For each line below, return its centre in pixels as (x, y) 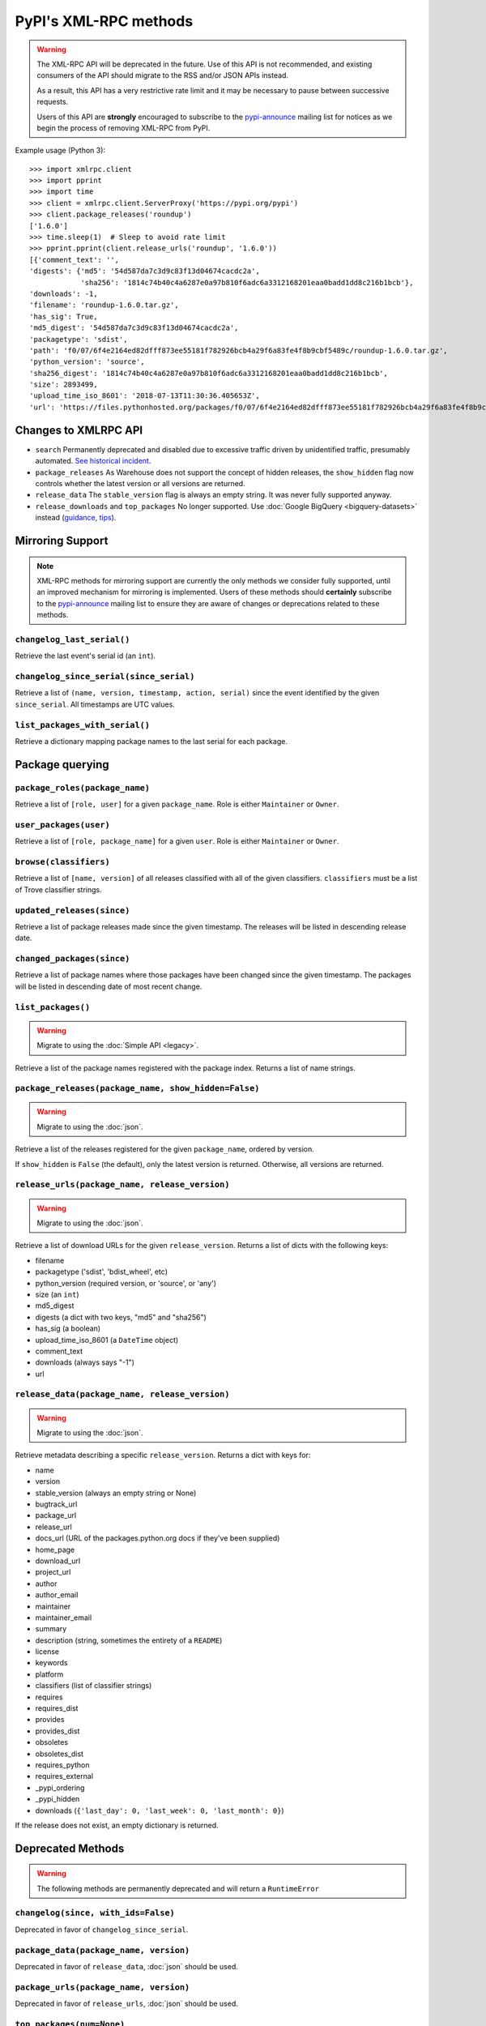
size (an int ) (57, 1294)
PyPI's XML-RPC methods (104, 21)
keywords (51, 1663)
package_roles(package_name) (82, 788)
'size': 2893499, (64, 385)
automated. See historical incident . (93, 461)
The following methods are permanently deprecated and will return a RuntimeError (178, 1888)
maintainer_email (64, 1618)
